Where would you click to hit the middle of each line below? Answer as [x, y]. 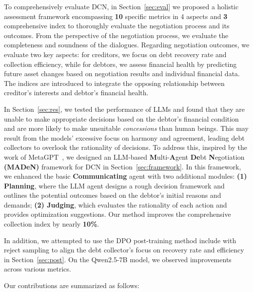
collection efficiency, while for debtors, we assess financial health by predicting [120, 64]
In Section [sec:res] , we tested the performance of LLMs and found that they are [124, 109]
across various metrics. [38, 269]
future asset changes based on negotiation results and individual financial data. [122, 73]
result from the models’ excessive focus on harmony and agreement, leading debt [124, 137]
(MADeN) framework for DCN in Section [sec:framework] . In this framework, [123, 166]
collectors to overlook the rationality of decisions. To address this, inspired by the [126, 147]
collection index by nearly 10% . [52, 224]
